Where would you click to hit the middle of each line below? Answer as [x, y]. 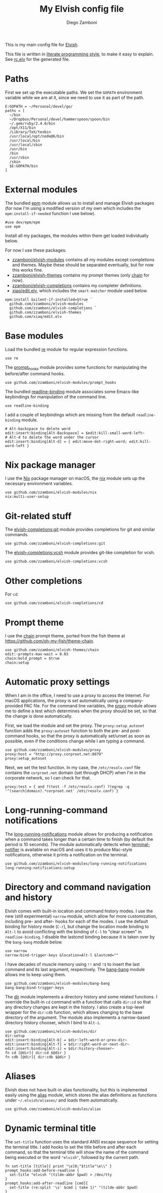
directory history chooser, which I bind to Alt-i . [53, 1023]
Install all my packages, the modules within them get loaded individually [77, 235]
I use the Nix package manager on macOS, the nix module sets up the [75, 478]
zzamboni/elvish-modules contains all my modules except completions [83, 259]
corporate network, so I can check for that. [48, 778]
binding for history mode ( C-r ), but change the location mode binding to [77, 927]
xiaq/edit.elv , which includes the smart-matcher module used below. [80, 290]
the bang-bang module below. [34, 942]
